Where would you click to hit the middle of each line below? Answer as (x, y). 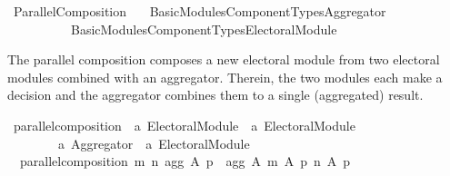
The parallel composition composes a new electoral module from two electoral (224, 59)
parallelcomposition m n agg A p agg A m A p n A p (185, 161)
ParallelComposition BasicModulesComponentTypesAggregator (200, 11)
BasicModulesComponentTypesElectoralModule (204, 29)
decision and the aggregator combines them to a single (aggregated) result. (215, 95)
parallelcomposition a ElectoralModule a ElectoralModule (184, 125)
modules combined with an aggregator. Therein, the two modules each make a (225, 77)
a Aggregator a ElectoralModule (154, 143)
